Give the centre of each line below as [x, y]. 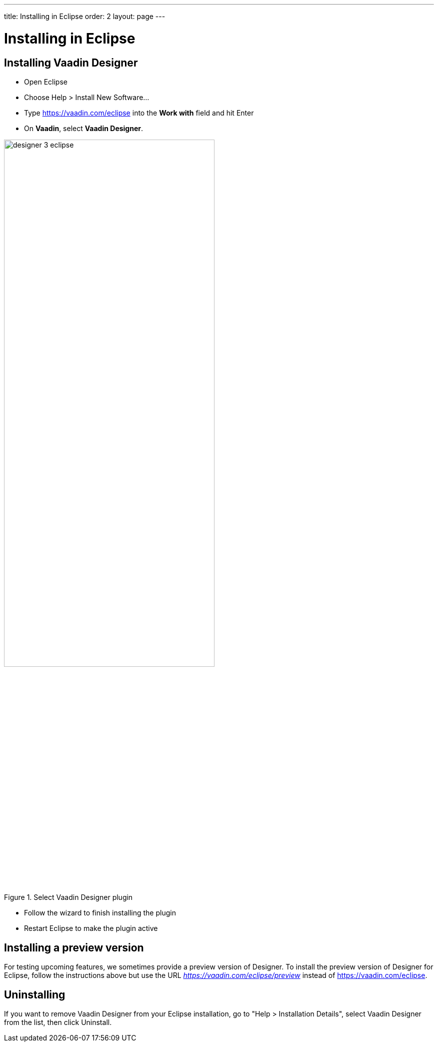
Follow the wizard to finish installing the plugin [100, 913]
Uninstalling [35, 994]
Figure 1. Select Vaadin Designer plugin [68, 897]
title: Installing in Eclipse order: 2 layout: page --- [85, 16]
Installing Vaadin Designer [71, 63]
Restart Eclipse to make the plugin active [91, 928]
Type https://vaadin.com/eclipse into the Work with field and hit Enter [139, 113]
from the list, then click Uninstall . [58, 1022]
